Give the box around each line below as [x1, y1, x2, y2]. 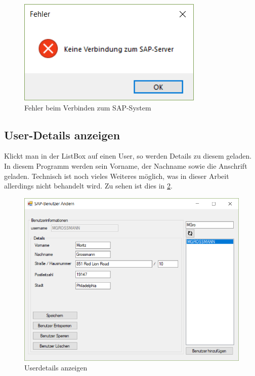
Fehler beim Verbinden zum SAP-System [24, 102, 151, 112]
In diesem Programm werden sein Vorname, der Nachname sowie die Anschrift [4, 160, 247, 171]
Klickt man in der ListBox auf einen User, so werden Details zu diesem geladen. [4, 151, 252, 161]
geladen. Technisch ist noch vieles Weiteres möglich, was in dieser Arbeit [4, 170, 229, 181]
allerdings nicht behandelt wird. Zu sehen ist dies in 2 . [4, 180, 173, 191]
